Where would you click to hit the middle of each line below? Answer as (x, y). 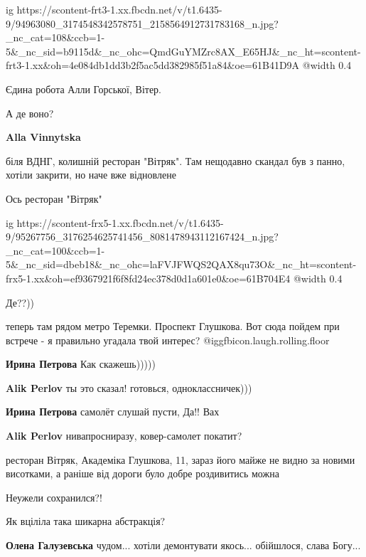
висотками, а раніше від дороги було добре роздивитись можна (142, 473)
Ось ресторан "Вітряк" (54, 198)
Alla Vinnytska (43, 137)
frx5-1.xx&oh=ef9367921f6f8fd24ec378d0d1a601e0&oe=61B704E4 (148, 278)
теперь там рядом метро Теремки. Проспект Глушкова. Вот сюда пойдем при (173, 326)
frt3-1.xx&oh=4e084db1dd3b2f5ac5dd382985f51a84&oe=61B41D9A (153, 65)
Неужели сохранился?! (54, 497)
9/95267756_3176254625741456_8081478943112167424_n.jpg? (142, 237)
